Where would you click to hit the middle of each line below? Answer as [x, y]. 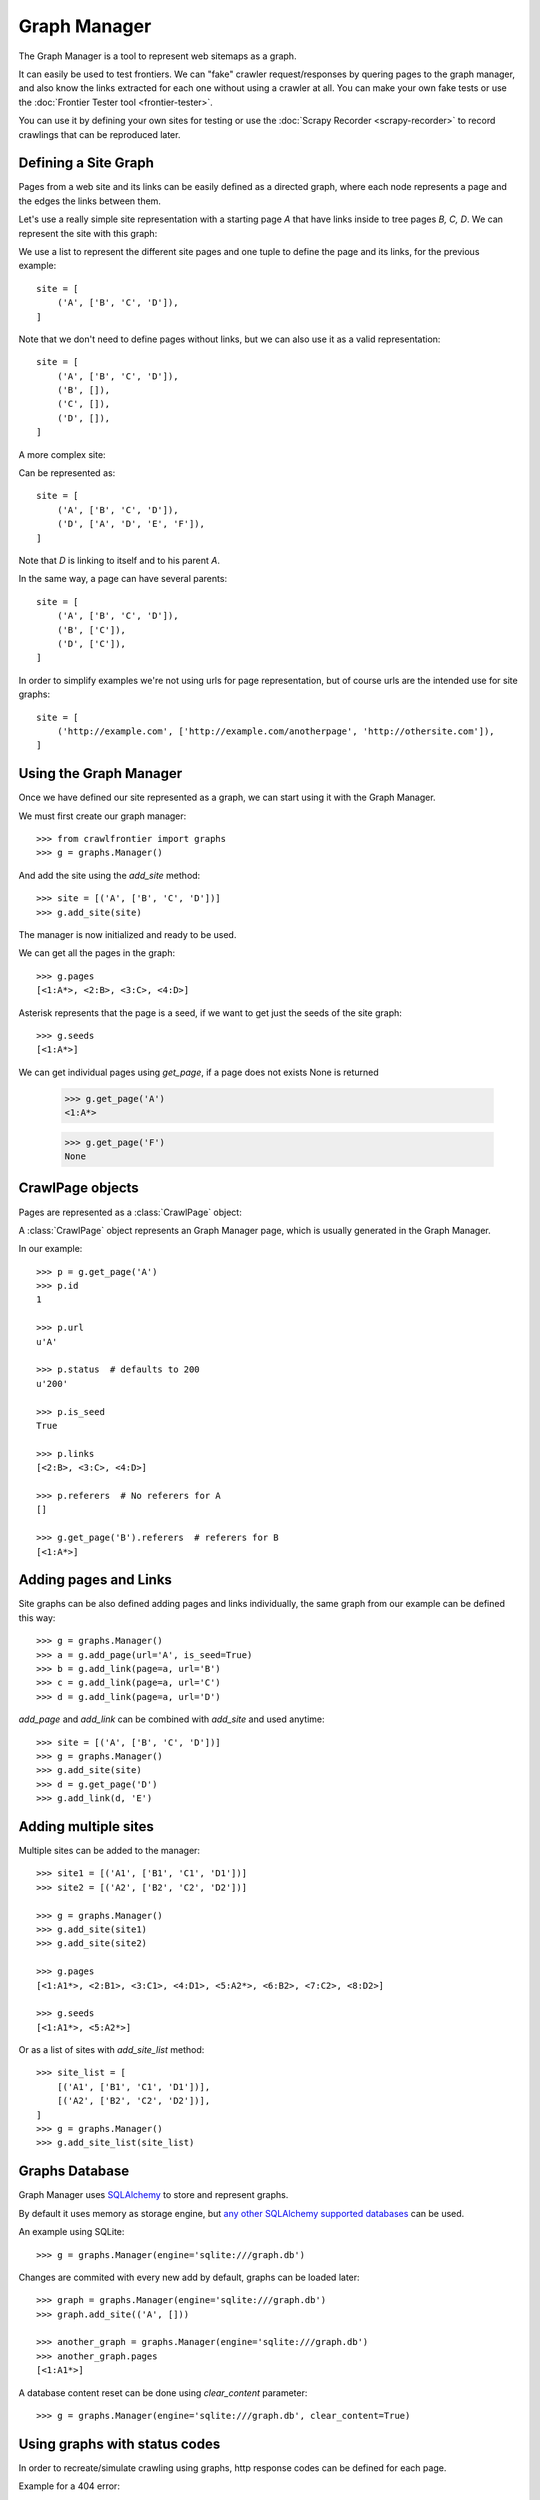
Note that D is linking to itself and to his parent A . [119, 560]
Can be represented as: [67, 473]
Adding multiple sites [86, 1826]
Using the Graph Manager [100, 773]
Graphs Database [74, 2171]
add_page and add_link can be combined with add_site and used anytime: [171, 1719]
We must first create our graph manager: [102, 816]
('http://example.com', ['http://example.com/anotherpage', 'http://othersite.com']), [275, 731]
